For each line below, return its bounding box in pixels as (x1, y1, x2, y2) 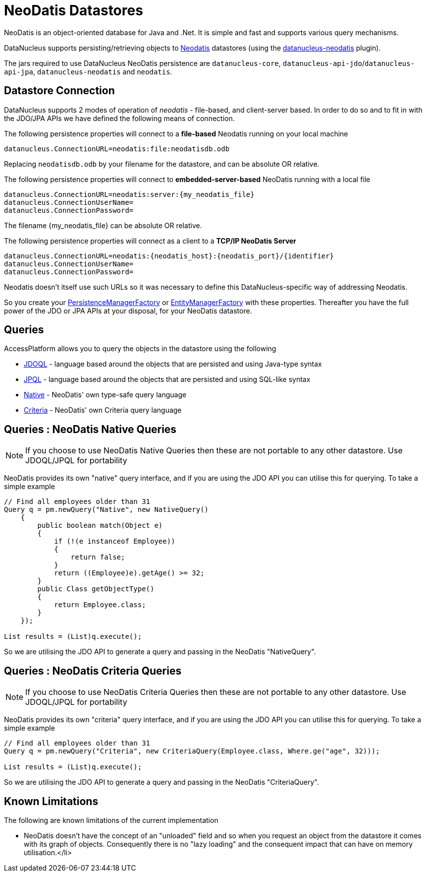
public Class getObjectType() (37, 585, 155, 593)
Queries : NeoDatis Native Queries (4, 423, 177, 436)
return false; (70, 553, 125, 562)
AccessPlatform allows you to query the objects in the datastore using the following (4, 344, 276, 353)
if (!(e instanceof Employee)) (54, 537, 175, 546)
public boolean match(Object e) (37, 521, 163, 530)
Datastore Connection (4, 84, 115, 97)
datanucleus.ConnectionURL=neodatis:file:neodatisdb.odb (4, 144, 230, 153)
